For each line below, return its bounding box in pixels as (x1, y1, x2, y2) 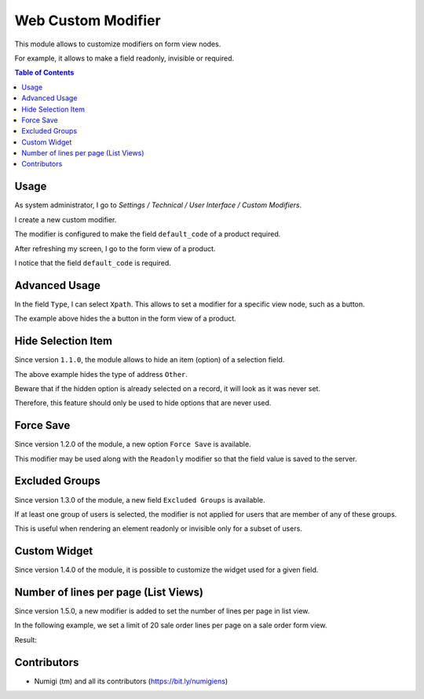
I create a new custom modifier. (14, 214, 117, 224)
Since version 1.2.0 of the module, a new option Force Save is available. (14, 440, 251, 449)
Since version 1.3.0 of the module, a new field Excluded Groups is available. (14, 495, 266, 504)
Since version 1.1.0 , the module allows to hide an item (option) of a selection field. (14, 355, 285, 364)
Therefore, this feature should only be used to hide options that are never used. (14, 398, 272, 408)
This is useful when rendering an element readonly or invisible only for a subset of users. (14, 524, 302, 533)
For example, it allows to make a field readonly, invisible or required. (14, 53, 235, 63)
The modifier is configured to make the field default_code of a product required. (14, 229, 281, 239)
